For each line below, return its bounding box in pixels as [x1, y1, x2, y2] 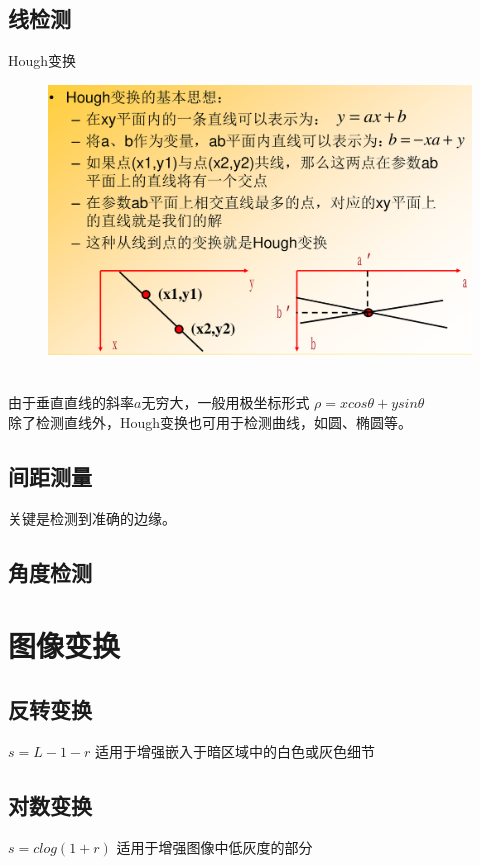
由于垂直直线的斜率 [8, 392, 134, 413]
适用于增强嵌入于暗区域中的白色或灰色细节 [95, 740, 376, 761]
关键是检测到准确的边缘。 [8, 507, 176, 528]
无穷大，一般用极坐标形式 [141, 392, 310, 413]
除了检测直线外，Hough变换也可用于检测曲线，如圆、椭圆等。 [8, 411, 413, 432]
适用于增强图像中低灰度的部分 [116, 836, 313, 857]
